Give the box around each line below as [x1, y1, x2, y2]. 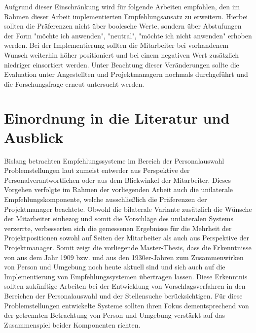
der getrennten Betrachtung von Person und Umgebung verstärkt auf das [4, 310, 225, 320]
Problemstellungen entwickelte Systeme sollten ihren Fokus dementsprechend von [4, 300, 249, 310]
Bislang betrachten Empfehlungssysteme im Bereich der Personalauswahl [4, 155, 224, 166]
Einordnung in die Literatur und [4, 107, 230, 128]
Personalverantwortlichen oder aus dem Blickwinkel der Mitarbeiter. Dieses [4, 174, 231, 185]
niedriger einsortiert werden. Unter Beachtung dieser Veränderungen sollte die [4, 59, 239, 69]
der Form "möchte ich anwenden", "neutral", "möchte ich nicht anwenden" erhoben [4, 30, 252, 40]
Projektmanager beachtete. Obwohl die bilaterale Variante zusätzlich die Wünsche [4, 203, 252, 214]
